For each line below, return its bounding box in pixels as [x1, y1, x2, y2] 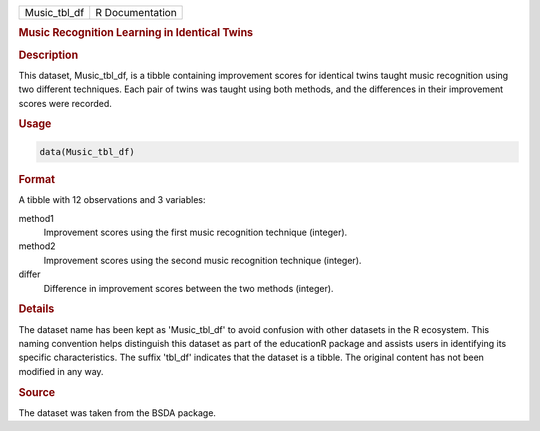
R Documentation [95, 6, 177, 19]
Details [18, 302, 55, 316]
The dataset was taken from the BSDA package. [18, 406, 217, 419]
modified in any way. [18, 365, 104, 377]
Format [18, 172, 55, 186]
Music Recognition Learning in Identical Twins [18, 26, 254, 40]
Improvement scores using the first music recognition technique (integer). [43, 226, 348, 238]
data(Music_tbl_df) [39, 146, 135, 157]
